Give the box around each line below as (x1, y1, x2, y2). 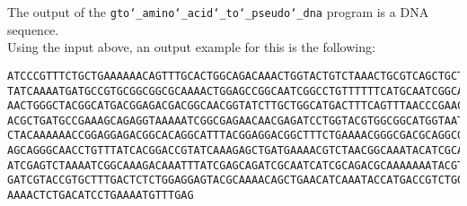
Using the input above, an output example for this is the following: (7, 38, 375, 56)
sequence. (7, 20, 59, 39)
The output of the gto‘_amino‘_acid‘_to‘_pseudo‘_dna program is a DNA (7, 3, 429, 21)
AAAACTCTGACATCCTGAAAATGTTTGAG (7, 189, 194, 202)
